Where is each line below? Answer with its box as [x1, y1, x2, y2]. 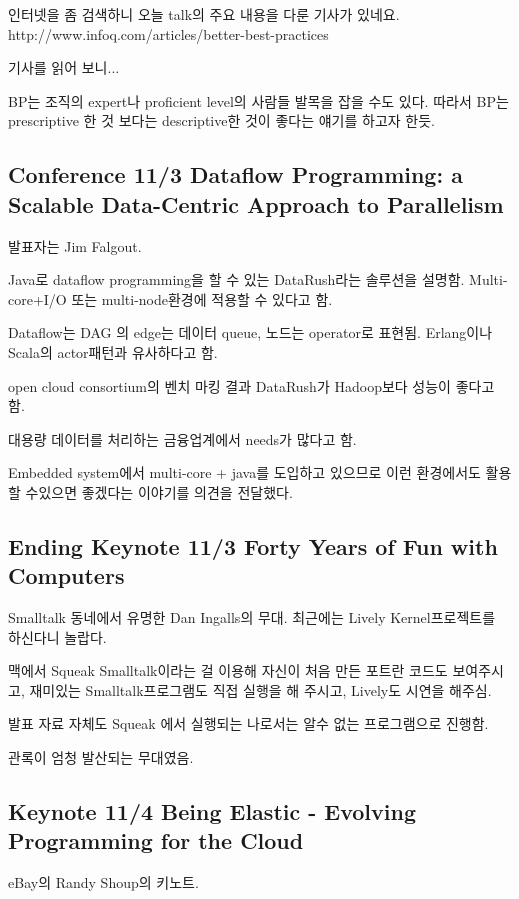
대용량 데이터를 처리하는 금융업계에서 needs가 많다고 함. [8, 428, 357, 449]
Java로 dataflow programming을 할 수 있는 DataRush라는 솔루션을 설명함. [8, 269, 465, 290]
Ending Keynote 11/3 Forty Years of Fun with [8, 530, 498, 561]
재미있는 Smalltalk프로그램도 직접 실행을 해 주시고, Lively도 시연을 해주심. [29, 679, 492, 700]
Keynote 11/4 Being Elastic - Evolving [8, 796, 417, 827]
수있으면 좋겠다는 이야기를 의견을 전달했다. [25, 481, 293, 502]
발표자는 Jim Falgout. [8, 235, 142, 256]
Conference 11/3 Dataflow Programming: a [8, 159, 463, 190]
